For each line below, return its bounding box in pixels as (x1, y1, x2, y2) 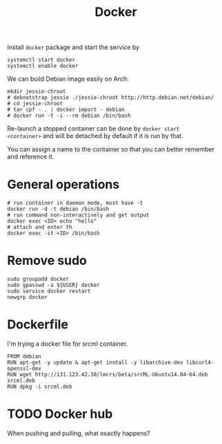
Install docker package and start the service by (7, 43, 140, 52)
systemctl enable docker (7, 63, 79, 70)
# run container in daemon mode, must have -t (7, 200, 143, 207)
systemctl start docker (7, 57, 76, 64)
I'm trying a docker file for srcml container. (7, 340, 128, 348)
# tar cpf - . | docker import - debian (7, 107, 125, 113)
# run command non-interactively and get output (7, 212, 150, 219)
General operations (7, 177, 120, 192)
